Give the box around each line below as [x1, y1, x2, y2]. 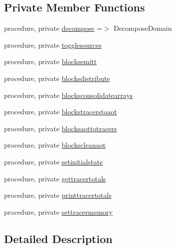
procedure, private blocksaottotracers [4, 123, 117, 133]
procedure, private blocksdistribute [4, 73, 110, 83]
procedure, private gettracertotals [4, 173, 106, 183]
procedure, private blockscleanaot [4, 140, 106, 150]
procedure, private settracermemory [4, 206, 113, 217]
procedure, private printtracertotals [4, 190, 112, 200]
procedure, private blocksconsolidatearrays [4, 89, 133, 100]
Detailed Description [4, 231, 113, 246]
